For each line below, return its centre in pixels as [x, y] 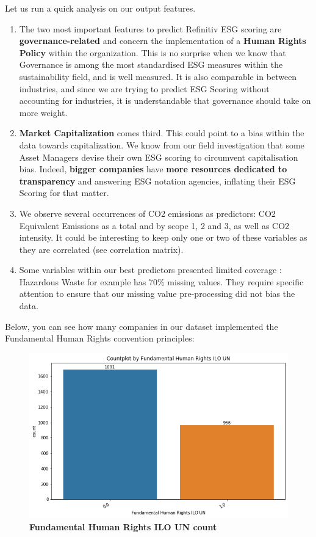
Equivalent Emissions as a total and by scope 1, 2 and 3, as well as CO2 [154, 225]
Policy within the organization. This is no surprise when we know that [153, 52]
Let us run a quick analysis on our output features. [100, 8]
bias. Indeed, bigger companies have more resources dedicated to [153, 169]
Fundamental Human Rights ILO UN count [123, 526]
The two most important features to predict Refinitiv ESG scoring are [150, 28]
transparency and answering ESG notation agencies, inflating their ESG [157, 181]
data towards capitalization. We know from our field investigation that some [162, 144]
